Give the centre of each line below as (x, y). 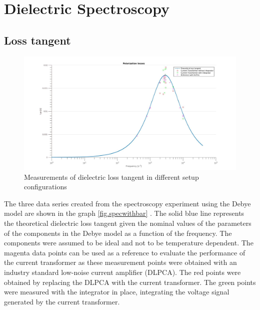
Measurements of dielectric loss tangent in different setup (111, 177)
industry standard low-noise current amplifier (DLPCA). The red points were (122, 272)
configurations (45, 187)
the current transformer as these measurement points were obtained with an (120, 262)
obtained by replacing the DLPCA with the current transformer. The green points (130, 282)
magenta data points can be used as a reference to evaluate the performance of (125, 252)
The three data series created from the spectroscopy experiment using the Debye (127, 203)
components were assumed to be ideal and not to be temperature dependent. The (129, 243)
